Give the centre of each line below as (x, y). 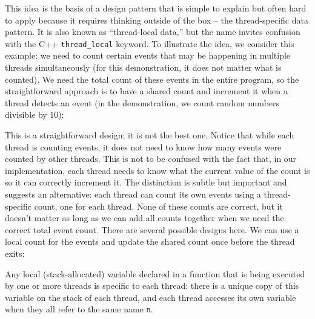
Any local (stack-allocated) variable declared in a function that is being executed (155, 273)
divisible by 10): (35, 114)
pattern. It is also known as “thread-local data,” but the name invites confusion (153, 32)
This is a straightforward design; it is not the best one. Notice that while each (150, 135)
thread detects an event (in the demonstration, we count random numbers (142, 102)
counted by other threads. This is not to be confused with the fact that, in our (151, 159)
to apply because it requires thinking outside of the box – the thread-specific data (157, 20)
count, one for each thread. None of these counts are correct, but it (158, 206)
